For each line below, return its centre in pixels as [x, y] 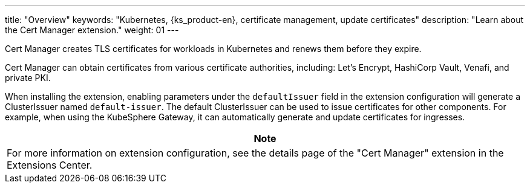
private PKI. [28, 78]
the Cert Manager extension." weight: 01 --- [92, 30]
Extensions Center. [50, 165]
